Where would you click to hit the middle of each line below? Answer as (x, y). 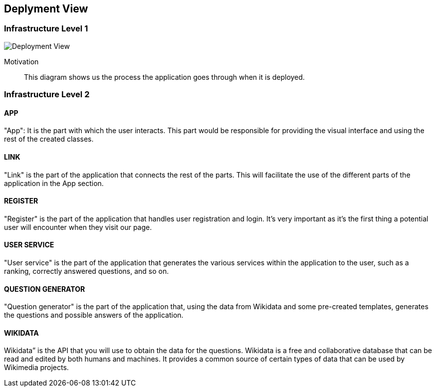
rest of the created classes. (49, 139)
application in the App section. (54, 183)
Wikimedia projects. (36, 368)
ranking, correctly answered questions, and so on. (87, 271)
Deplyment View (46, 9)
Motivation (21, 61)
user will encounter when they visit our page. (78, 227)
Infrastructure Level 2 (47, 95)
